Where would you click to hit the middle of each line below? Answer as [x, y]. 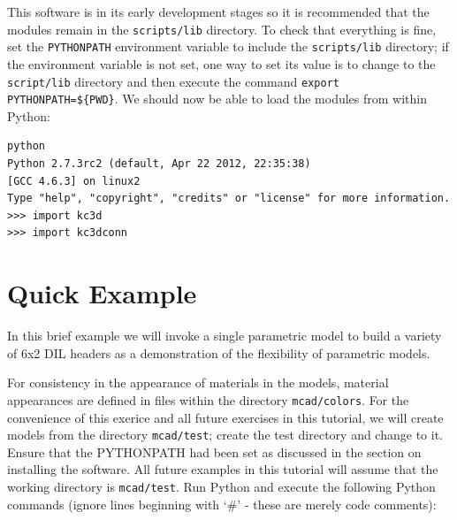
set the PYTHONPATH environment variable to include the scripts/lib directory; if [228, 46]
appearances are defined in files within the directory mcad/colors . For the [208, 399]
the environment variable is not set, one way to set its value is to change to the [221, 63]
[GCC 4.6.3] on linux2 [74, 181]
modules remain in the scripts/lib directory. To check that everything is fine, [222, 29]
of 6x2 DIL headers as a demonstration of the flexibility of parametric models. [219, 352]
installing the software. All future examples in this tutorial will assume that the [223, 469]
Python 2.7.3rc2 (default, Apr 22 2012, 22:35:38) [159, 164]
